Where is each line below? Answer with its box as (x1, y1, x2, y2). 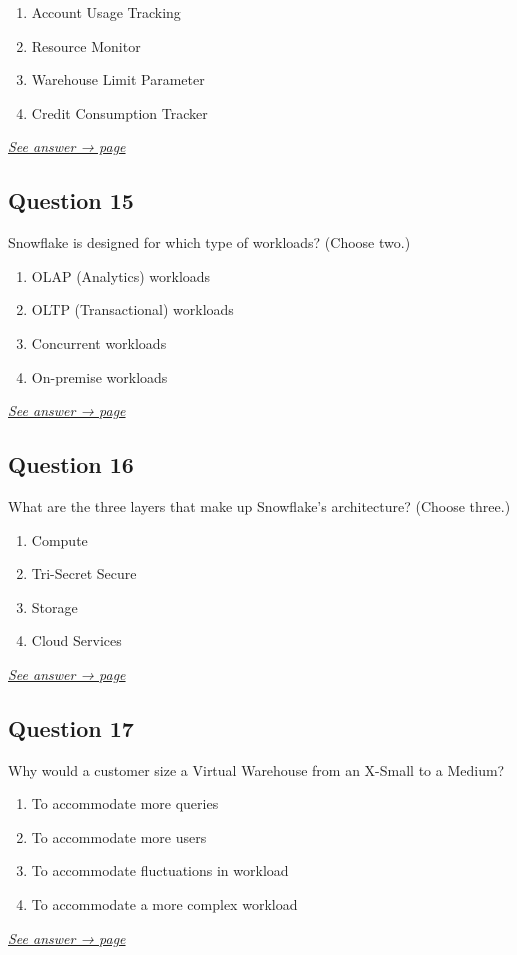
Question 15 (8, 185, 134, 216)
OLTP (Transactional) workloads (31, 299, 234, 320)
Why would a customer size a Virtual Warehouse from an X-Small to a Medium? (8, 759, 505, 780)
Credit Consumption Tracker (31, 102, 208, 123)
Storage (31, 596, 78, 617)
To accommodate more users (31, 826, 207, 847)
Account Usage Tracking (31, 2, 181, 22)
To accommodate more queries (31, 793, 219, 814)
